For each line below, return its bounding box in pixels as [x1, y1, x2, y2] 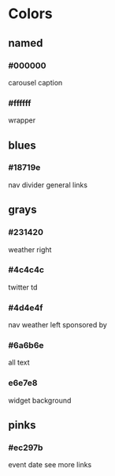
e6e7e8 [8, 377, 38, 388]
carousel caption [8, 77, 63, 87]
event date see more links [8, 460, 92, 470]
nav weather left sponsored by [8, 320, 108, 330]
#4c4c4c [8, 264, 45, 275]
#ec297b [8, 442, 43, 453]
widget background [8, 395, 72, 405]
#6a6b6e [8, 340, 45, 351]
